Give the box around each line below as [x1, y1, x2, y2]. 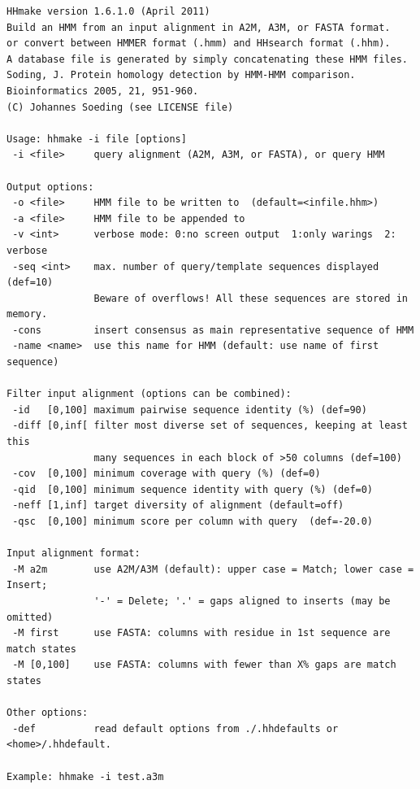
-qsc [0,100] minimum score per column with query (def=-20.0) [12, 516, 374, 527]
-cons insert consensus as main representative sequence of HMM [12, 324, 414, 336]
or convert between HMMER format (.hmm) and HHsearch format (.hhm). [6, 37, 391, 50]
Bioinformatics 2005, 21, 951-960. [6, 85, 199, 97]
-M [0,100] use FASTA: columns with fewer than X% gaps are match [12, 659, 396, 671]
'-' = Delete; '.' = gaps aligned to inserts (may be [93, 595, 391, 607]
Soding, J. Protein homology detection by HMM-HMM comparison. [6, 69, 356, 81]
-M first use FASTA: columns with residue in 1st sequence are [12, 627, 391, 639]
